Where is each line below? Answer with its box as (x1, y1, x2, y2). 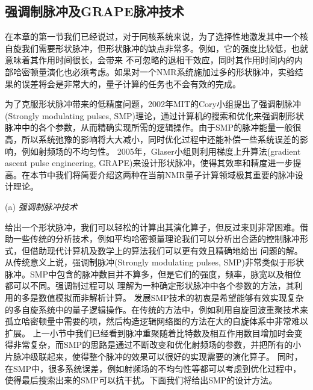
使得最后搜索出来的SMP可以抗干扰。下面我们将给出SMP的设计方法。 (5, 374, 277, 386)
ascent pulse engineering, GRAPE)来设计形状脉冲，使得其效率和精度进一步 (5, 156, 293, 169)
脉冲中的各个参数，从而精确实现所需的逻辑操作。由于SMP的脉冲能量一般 (5, 121, 293, 134)
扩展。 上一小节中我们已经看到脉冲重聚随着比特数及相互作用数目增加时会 (5, 326, 294, 339)
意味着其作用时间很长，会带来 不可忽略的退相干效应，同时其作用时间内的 (5, 54, 294, 66)
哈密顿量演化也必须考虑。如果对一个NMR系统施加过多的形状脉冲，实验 (13, 65, 295, 78)
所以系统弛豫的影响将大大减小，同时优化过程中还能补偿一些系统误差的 (21, 132, 300, 145)
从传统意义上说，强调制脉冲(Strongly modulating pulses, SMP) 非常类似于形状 (5, 256, 305, 268)
